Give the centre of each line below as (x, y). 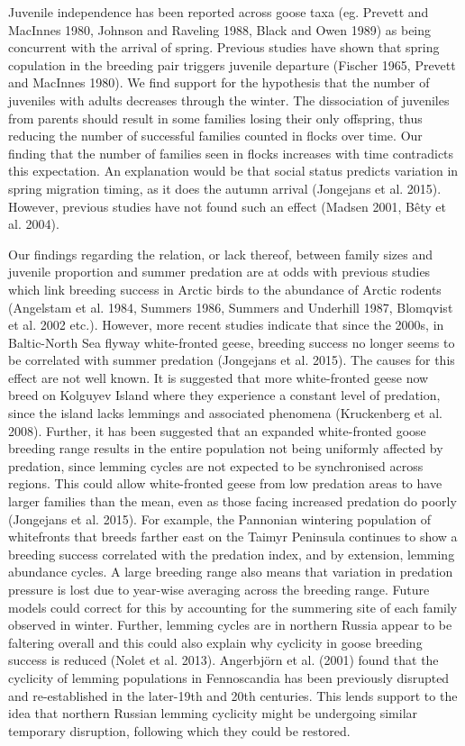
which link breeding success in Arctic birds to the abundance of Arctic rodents (225, 289)
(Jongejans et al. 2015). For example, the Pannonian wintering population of (220, 519)
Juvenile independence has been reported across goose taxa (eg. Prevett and (219, 12)
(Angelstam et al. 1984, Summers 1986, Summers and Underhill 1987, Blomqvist (231, 307)
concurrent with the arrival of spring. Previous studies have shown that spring (224, 47)
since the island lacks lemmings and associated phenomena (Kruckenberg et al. (225, 413)
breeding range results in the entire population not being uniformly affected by (226, 448)
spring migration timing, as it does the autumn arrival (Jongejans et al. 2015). (225, 188)
